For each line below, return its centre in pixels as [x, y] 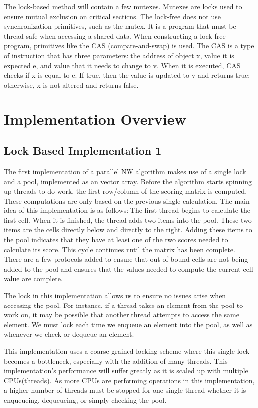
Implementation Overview [95, 119]
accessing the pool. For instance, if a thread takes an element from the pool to [124, 305]
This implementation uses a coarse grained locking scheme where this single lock [127, 351]
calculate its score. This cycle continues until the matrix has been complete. [120, 249]
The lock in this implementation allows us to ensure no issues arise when [115, 295]
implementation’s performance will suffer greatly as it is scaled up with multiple [126, 370]
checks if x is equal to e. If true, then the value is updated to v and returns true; [127, 75]
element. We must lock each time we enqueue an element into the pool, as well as [128, 324]
